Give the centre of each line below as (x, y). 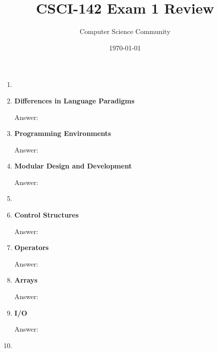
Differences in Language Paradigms (74, 100)
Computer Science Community (125, 31)
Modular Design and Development (73, 166)
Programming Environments (63, 133)
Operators (31, 247)
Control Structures (47, 215)
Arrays (26, 280)
